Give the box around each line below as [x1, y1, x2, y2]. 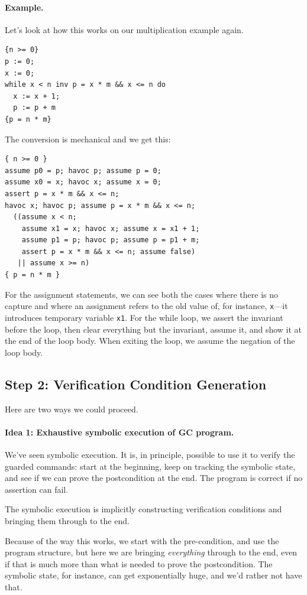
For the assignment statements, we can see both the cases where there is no [5, 288, 279, 300]
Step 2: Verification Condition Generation [5, 375, 267, 393]
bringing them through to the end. [5, 514, 130, 526]
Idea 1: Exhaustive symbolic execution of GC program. [5, 425, 234, 438]
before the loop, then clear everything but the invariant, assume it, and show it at [5, 323, 302, 335]
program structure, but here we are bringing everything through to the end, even [5, 546, 298, 558]
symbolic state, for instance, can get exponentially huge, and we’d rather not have [5, 569, 302, 581]
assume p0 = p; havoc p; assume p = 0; [5, 166, 161, 175]
